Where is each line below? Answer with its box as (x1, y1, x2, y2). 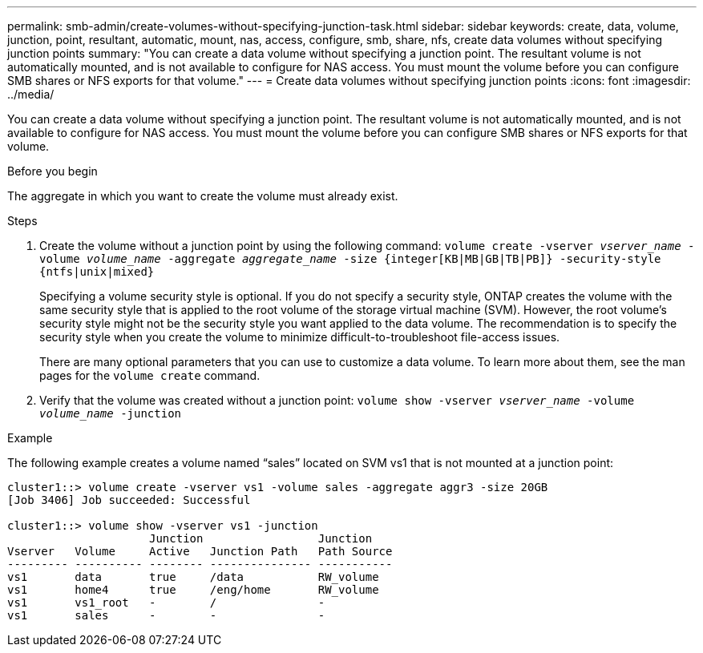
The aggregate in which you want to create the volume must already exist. (7, 189, 398, 203)
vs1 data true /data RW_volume (7, 570, 379, 583)
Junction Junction (149, 532, 373, 545)
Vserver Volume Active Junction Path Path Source (7, 545, 393, 558)
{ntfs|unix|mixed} (39, 265, 155, 278)
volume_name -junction (39, 407, 182, 420)
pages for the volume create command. (39, 369, 261, 382)
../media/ (7, 87, 55, 101)
